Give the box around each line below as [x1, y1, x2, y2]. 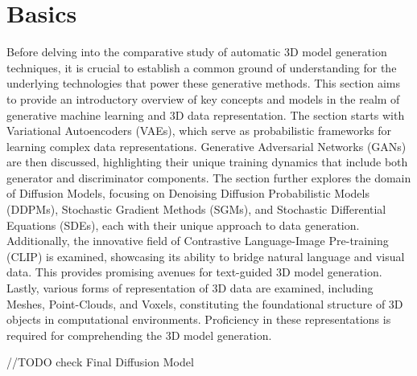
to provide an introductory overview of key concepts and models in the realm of [6, 90, 400, 107]
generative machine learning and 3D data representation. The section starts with [6, 106, 405, 123]
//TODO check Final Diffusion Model [6, 354, 194, 370]
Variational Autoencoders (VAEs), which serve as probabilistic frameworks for [6, 122, 392, 139]
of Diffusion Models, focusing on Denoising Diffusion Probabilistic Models [6, 185, 370, 202]
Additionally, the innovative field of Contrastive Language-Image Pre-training [6, 232, 389, 249]
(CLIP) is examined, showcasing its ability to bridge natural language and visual [6, 247, 405, 264]
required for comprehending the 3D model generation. [6, 326, 272, 343]
